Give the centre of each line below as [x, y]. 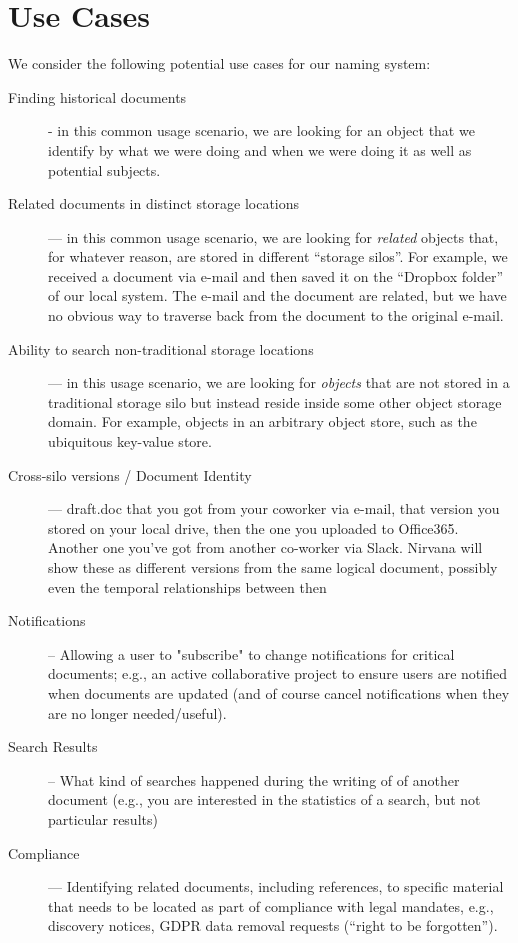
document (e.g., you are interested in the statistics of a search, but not [264, 799]
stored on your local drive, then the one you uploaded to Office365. [253, 527]
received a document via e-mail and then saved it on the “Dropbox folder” [275, 275]
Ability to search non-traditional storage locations [161, 348]
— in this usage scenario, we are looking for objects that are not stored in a [279, 382]
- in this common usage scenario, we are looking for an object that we [261, 130]
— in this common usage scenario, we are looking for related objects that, [273, 236]
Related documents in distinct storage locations [154, 203]
